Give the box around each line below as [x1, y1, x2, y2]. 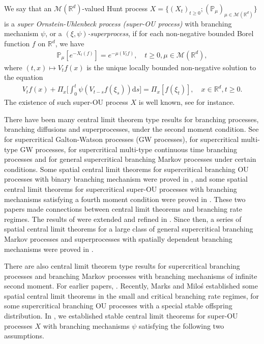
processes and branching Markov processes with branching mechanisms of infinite [4, 270, 257, 281]
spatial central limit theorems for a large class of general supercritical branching [4, 223, 253, 234]
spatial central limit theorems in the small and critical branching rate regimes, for [4, 290, 259, 301]
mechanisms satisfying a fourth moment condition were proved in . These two [4, 193, 246, 204]
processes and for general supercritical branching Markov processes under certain [4, 154, 256, 164]
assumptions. [4, 330, 44, 341]
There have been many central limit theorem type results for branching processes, [4, 113, 259, 124]
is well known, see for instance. [138, 97, 235, 107]
